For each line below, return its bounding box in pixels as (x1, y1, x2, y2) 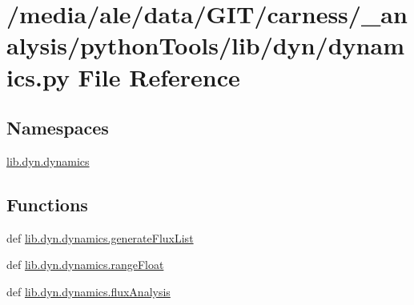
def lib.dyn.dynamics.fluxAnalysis (6, 283, 171, 299)
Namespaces (6, 115, 109, 140)
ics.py (6, 60, 70, 93)
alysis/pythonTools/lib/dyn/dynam (6, 29, 404, 62)
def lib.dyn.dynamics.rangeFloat (6, 256, 164, 273)
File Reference (78, 60, 240, 93)
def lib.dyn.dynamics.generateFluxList (6, 229, 194, 246)
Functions (6, 191, 88, 216)
